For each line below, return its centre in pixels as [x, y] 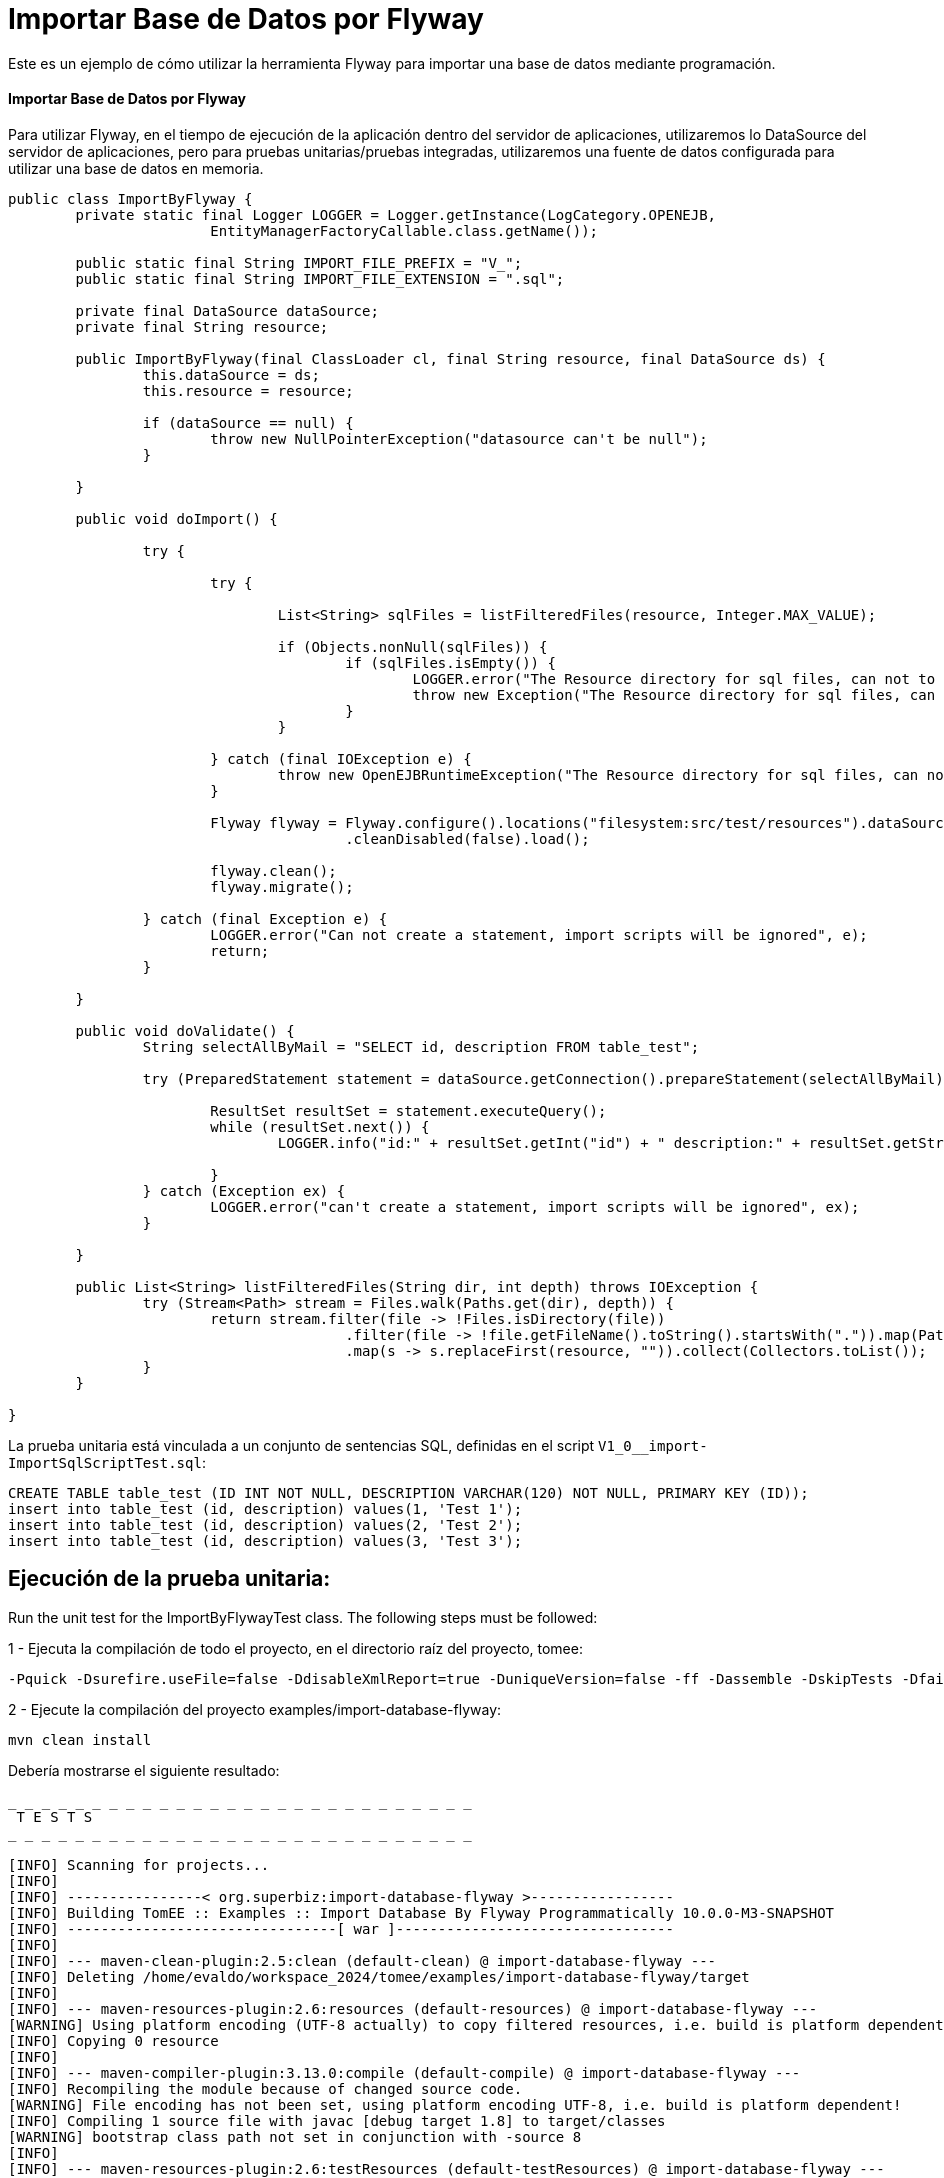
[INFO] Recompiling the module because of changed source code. [265, 2088]
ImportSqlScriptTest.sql [105, 1462]
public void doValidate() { [185, 1030]
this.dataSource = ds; [231, 374]
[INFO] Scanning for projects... [139, 1864]
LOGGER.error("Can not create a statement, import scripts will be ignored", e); [539, 934]
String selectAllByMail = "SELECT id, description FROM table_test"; [421, 1046]
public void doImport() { [176, 518]
